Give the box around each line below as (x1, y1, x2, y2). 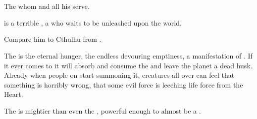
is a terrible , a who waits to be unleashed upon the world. (4, 17, 182, 28)
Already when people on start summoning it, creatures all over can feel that (4, 70, 235, 80)
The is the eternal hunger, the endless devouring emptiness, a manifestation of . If (4, 50, 253, 60)
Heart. (4, 89, 23, 99)
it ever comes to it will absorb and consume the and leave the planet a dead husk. (4, 60, 253, 70)
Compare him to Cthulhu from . (4, 34, 102, 44)
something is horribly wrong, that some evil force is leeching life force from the (4, 79, 243, 89)
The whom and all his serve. (4, 1, 90, 11)
